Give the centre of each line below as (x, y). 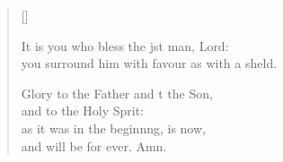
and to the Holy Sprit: (82, 111)
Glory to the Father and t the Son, (117, 93)
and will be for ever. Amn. (94, 145)
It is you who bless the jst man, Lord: (125, 45)
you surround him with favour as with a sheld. (149, 63)
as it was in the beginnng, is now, (113, 128)
